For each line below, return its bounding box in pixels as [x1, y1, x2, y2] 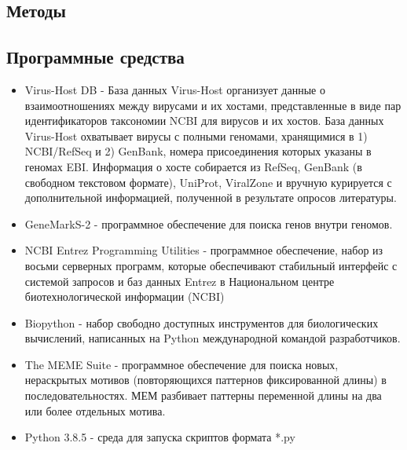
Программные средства [6, 45, 185, 69]
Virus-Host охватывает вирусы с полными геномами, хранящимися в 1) [24, 127, 368, 144]
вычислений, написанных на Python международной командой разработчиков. [24, 330, 401, 346]
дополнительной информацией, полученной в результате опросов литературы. [24, 189, 397, 206]
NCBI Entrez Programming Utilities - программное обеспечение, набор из [24, 242, 383, 258]
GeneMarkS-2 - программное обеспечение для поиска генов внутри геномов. [24, 215, 393, 232]
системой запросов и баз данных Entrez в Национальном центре [24, 273, 335, 289]
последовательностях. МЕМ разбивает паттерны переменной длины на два [24, 387, 382, 404]
